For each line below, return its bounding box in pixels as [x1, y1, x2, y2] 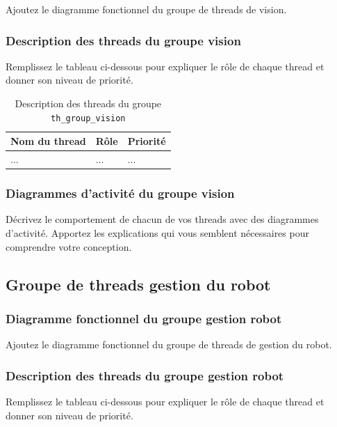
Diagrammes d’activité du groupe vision [6, 185, 235, 202]
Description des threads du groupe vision [6, 31, 241, 49]
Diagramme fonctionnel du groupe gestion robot [6, 309, 282, 327]
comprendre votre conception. [6, 239, 132, 254]
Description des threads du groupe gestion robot [6, 366, 284, 384]
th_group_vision [51, 113, 126, 123]
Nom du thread [10, 134, 86, 148]
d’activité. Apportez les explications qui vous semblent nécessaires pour [6, 226, 309, 240]
